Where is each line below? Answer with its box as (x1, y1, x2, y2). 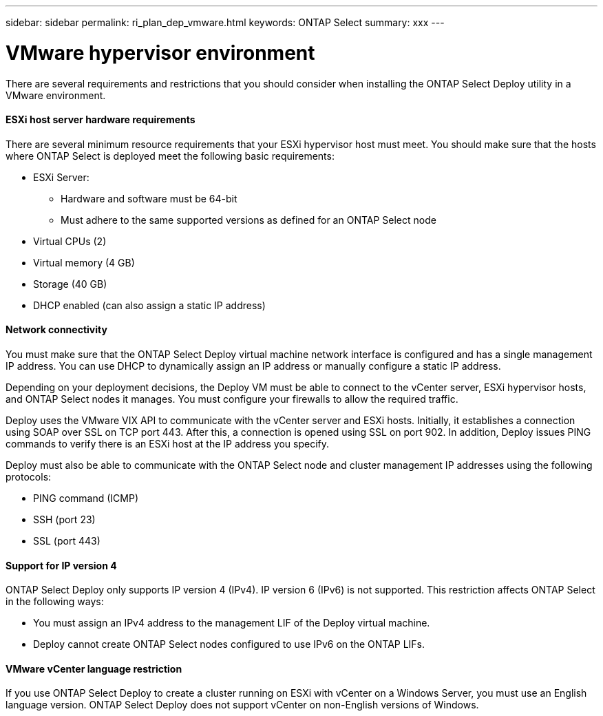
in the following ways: (6, 596, 104, 608)
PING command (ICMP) (33, 492, 138, 504)
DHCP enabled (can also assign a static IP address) (33, 299, 266, 311)
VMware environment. (6, 89, 106, 101)
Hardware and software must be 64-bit (61, 192, 237, 204)
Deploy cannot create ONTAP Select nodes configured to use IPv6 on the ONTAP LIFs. (33, 638, 425, 651)
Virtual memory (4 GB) (33, 256, 135, 268)
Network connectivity (6, 324, 107, 336)
